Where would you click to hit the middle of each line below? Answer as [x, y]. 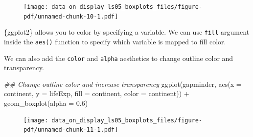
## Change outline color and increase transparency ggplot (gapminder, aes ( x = [123, 84]
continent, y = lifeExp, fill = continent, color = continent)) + [97, 93]
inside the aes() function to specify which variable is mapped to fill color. [115, 41]
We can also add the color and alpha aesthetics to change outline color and [119, 58]
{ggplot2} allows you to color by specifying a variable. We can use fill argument [127, 32]
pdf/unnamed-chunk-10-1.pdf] [71, 16]
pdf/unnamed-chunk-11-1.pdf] [71, 130]
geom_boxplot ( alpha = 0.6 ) [46, 103]
